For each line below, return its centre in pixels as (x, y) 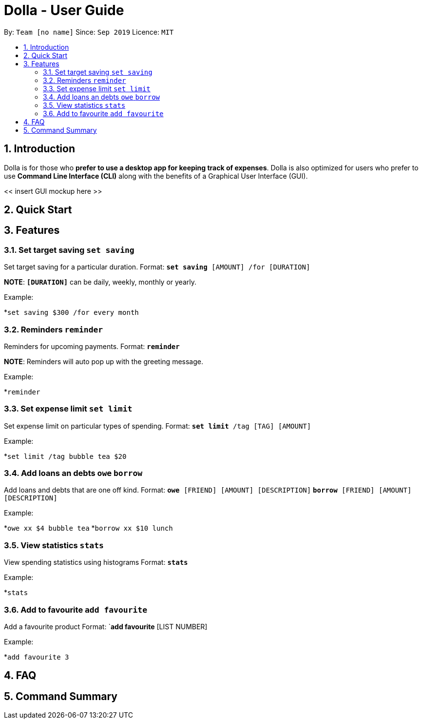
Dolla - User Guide (64, 10)
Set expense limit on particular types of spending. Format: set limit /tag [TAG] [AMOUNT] (158, 426)
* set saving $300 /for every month (71, 312)
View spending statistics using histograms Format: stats (96, 562)
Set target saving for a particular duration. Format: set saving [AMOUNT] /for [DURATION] (157, 267)
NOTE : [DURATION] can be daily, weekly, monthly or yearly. (100, 282)
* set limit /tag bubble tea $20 (65, 456)
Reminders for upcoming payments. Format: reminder (92, 346)
